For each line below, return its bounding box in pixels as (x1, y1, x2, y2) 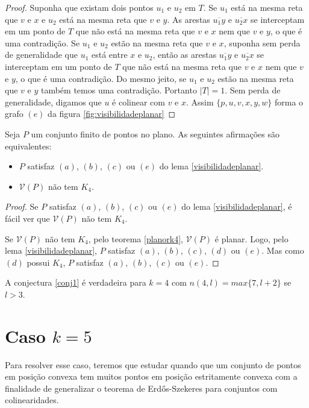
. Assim (186, 95, 214, 108)
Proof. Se (5, 200, 39, 213)
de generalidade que (5, 48, 78, 61)
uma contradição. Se (5, 36, 80, 49)
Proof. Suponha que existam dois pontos (5, 1, 154, 13)
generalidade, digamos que (5, 95, 102, 108)
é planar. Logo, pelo (214, 232, 289, 245)
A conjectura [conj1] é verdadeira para (5, 276, 146, 289)
